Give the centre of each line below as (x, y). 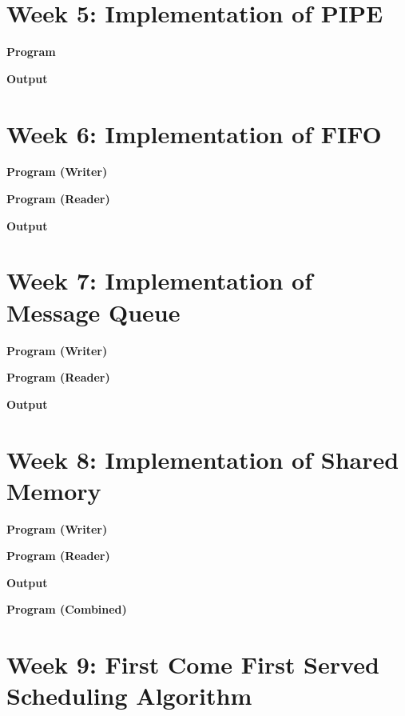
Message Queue (93, 312)
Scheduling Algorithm (129, 696)
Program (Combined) (67, 609)
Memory (54, 490)
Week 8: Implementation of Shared (203, 459)
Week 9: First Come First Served (193, 664)
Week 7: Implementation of (160, 280)
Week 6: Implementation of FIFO (194, 133)
